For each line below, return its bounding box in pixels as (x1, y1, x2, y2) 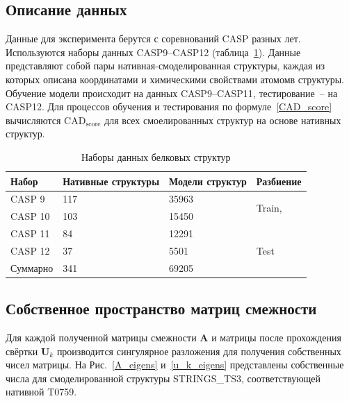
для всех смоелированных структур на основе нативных (104, 112, 341, 127)
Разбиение (256, 173, 302, 188)
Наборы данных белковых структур (81, 149, 231, 164)
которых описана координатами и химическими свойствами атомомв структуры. (6, 71, 344, 86)
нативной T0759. (6, 384, 77, 399)
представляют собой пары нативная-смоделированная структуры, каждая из (6, 58, 325, 73)
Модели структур (169, 173, 247, 188)
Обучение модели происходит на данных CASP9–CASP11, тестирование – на (6, 85, 338, 100)
